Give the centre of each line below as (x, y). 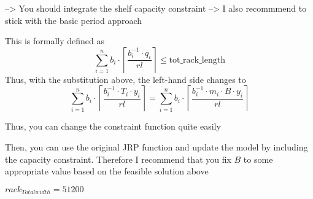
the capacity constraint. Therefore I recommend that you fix (118, 159)
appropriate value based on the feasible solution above (107, 171)
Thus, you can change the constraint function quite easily (113, 126)
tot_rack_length (197, 60)
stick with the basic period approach (74, 20)
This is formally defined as (55, 41)
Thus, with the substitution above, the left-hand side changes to (126, 79)
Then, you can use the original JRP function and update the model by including (156, 146)
